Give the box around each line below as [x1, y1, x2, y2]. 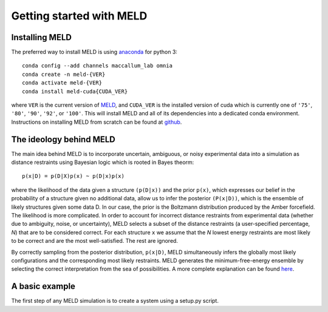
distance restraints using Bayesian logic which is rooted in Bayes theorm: [11, 158, 194, 166]
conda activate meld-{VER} [22, 80, 103, 86]
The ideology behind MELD [11, 134, 115, 144]
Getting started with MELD [11, 9, 148, 22]
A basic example [11, 281, 76, 291]
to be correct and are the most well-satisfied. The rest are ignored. [11, 237, 179, 245]
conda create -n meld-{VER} [22, 70, 106, 78]
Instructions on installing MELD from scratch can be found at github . [11, 118, 182, 126]
